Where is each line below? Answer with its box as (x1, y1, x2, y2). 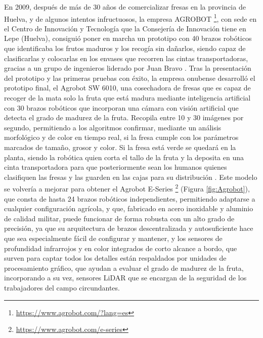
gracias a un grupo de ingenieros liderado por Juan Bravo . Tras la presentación (4, 63, 251, 73)
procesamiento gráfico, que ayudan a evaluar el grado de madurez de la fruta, (4, 262, 244, 273)
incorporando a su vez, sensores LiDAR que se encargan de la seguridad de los (4, 272, 247, 283)
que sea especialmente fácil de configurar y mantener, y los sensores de (4, 232, 223, 243)
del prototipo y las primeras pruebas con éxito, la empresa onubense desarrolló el (4, 72, 255, 83)
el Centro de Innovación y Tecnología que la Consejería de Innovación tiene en (4, 23, 246, 33)
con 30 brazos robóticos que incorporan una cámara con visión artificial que (4, 102, 239, 113)
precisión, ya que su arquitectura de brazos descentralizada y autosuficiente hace (4, 223, 253, 233)
